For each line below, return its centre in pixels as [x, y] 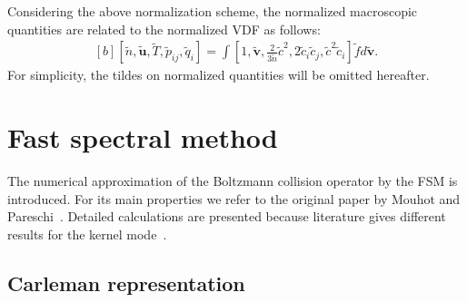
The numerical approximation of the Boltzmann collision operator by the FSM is [233, 180]
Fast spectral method [143, 137]
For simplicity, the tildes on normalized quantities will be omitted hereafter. [219, 75]
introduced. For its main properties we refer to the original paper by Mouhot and [234, 198]
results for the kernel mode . [87, 234]
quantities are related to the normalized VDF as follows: [164, 29]
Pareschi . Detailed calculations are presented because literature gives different [227, 216]
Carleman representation [126, 283]
